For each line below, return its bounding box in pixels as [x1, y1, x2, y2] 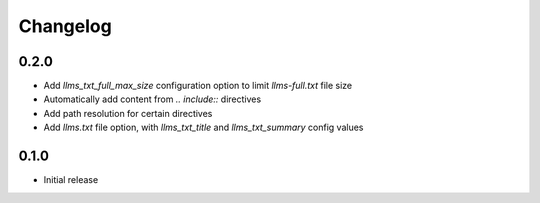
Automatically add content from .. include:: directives [43, 93, 262, 105]
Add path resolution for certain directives [43, 107, 213, 119]
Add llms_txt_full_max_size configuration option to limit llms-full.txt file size [43, 80, 353, 92]
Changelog [18, 15, 112, 37]
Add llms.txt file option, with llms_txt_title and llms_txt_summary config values [43, 121, 364, 134]
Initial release [43, 174, 99, 186]
